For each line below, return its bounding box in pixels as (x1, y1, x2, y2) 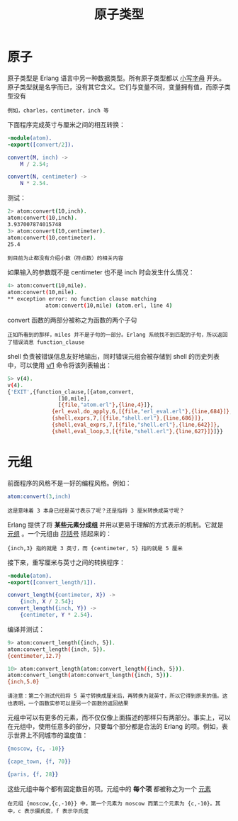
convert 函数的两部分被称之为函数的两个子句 (7, 315, 137, 324)
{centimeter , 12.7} (7, 652, 62, 659)
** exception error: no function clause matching (7, 296, 157, 303)
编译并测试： (7, 625, 45, 633)
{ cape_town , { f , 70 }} (7, 758, 72, 765)
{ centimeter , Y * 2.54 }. (20, 611, 93, 618)
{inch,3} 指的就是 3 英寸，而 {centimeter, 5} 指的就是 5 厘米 (7, 544, 183, 552)
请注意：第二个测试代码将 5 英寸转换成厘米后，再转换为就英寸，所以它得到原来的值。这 (7, 693, 228, 700)
